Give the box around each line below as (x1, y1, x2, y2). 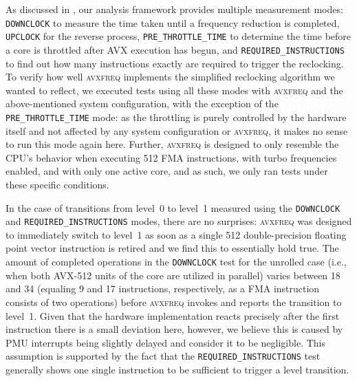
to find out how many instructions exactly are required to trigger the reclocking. (6, 56, 344, 70)
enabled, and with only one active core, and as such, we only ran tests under (6, 164, 328, 178)
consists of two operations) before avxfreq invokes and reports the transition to (6, 294, 342, 309)
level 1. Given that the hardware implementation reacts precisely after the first (6, 308, 340, 323)
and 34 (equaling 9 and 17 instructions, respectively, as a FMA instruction (6, 281, 320, 296)
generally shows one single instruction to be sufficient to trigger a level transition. (6, 362, 349, 376)
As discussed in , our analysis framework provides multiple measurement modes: (6, 2, 343, 16)
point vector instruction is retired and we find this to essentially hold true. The (6, 241, 339, 255)
